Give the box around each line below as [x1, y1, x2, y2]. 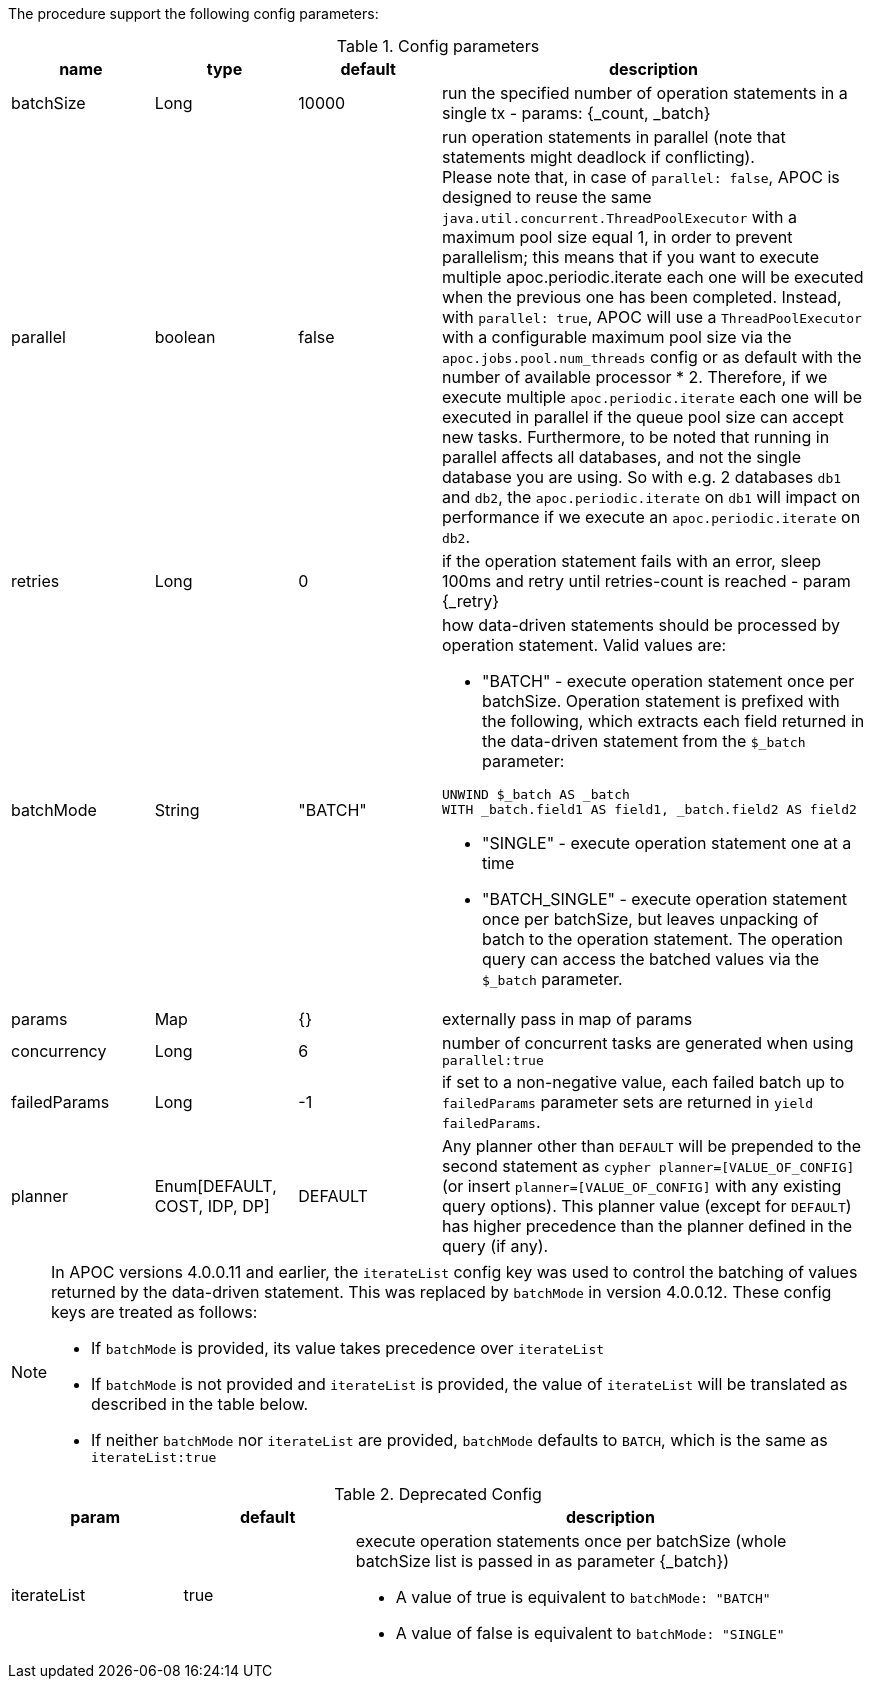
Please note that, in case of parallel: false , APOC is [441, 167, 840, 187]
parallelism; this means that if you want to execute [441, 247, 819, 267]
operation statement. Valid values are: [441, 635, 727, 655]
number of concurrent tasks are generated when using [441, 1033, 854, 1053]
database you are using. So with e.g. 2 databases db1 [441, 467, 842, 487]
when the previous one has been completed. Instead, [441, 287, 842, 307]
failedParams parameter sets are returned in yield [441, 1092, 814, 1112]
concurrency [11, 1040, 107, 1061]
